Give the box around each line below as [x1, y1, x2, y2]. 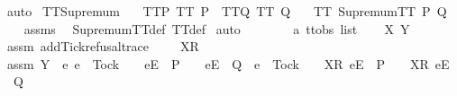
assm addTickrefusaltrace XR [6, 37, 199, 56]
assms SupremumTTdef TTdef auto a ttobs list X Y [23, 19, 410, 38]
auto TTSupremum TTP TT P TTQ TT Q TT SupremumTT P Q [6, 2, 447, 20]
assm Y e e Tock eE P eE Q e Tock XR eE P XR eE [6, 54, 450, 73]
